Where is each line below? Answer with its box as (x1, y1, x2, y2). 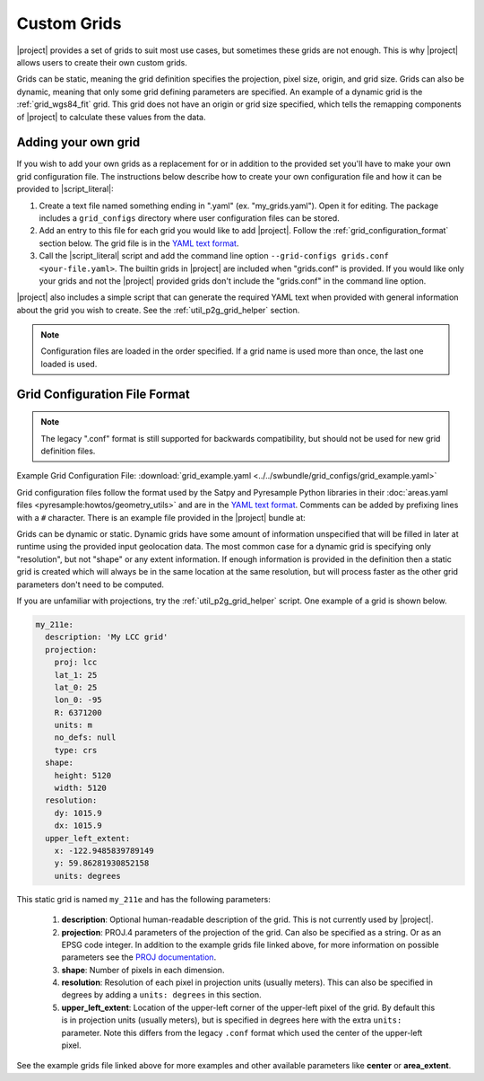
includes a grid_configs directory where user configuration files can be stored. (39, 212, 340, 224)
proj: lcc (54, 657, 98, 668)
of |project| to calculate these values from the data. (16, 111, 206, 122)
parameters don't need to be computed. (16, 579, 165, 590)
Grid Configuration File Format (16, 386, 190, 401)
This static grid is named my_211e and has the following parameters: (16, 893, 271, 904)
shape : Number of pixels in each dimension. (61, 964, 225, 975)
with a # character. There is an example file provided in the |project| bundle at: (16, 512, 307, 523)
